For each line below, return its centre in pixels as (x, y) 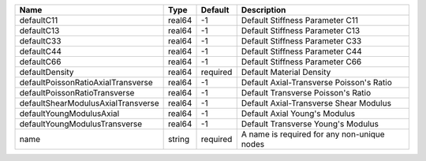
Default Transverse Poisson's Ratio (306, 93)
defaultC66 (40, 62)
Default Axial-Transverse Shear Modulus (316, 103)
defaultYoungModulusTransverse (81, 124)
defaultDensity (47, 72)
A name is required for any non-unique (313, 134)
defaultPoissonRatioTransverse (77, 93)
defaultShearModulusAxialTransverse (89, 103)
